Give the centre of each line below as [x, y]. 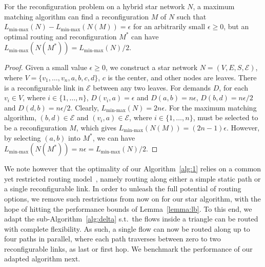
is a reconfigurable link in [44, 87]
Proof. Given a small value [46, 67]
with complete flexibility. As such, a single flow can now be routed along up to [127, 228]
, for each [234, 87]
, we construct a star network [151, 67]
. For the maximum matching [211, 107]
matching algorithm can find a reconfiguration [77, 16]
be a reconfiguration [36, 127]
